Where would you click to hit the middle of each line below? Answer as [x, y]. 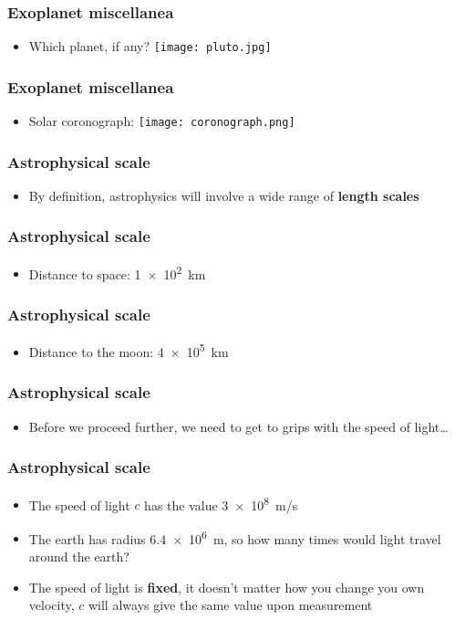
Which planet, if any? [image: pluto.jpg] [150, 46]
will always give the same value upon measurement [230, 605]
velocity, [52, 605]
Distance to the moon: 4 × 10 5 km [129, 350]
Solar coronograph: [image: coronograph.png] [162, 121]
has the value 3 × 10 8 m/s [221, 503]
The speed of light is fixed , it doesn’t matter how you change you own [227, 587]
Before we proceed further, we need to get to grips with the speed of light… [238, 426]
